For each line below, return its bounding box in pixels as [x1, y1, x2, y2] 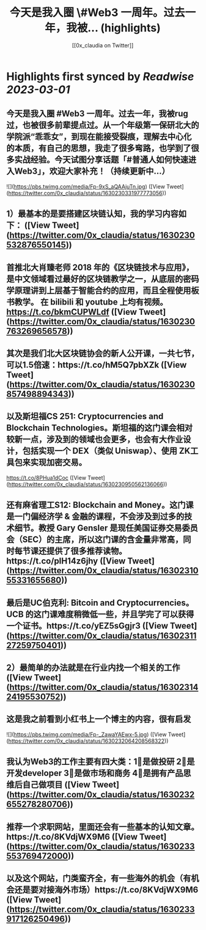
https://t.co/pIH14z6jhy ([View [6, 556, 126, 567]
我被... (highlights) [66, 21, 161, 35]
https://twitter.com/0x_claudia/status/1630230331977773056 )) [8, 189, 167, 196]
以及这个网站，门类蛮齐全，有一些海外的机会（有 [6, 873, 191, 883]
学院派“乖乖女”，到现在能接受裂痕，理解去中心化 [6, 131, 192, 142]
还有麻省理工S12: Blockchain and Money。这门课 [6, 500, 194, 510]
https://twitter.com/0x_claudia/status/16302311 [9, 630, 197, 641]
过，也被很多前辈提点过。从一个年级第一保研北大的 [6, 120, 199, 131]
